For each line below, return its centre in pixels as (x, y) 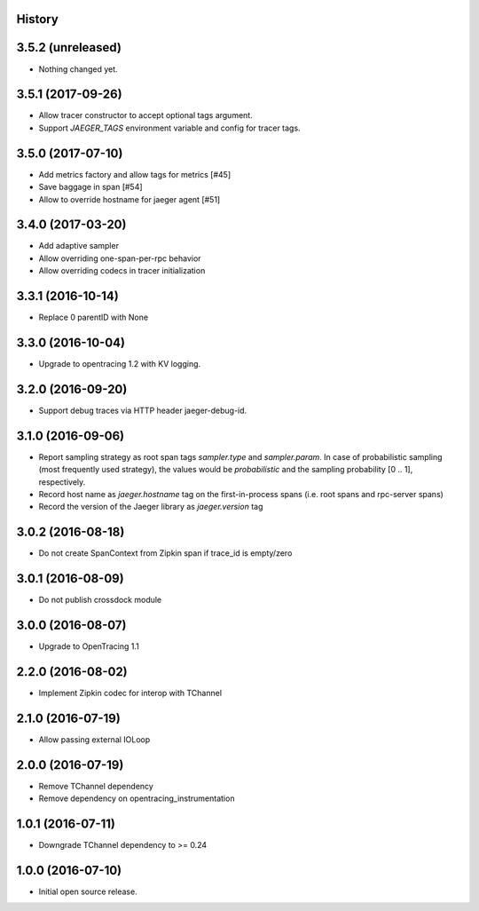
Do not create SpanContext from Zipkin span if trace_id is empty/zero (165, 553)
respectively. (62, 482)
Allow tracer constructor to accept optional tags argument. (145, 115)
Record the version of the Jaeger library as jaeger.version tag (151, 507)
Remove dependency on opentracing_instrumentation (137, 798)
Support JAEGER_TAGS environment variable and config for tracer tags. (169, 128)
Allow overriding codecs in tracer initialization (122, 271)
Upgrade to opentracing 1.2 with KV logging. (120, 364)
